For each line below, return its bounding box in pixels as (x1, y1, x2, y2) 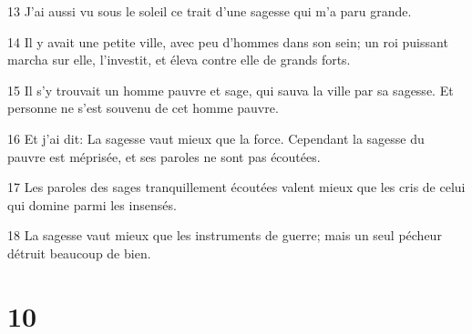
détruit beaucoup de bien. (7, 243, 151, 262)
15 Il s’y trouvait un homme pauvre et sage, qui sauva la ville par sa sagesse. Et (7, 80, 454, 99)
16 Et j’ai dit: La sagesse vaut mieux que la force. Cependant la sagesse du (7, 128, 425, 147)
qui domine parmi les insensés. (7, 195, 177, 214)
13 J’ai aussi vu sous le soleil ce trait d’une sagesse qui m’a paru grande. (7, 2, 412, 20)
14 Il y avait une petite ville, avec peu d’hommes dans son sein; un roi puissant (7, 32, 448, 51)
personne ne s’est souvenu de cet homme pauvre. (7, 98, 279, 117)
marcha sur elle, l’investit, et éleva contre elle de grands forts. (7, 50, 351, 69)
